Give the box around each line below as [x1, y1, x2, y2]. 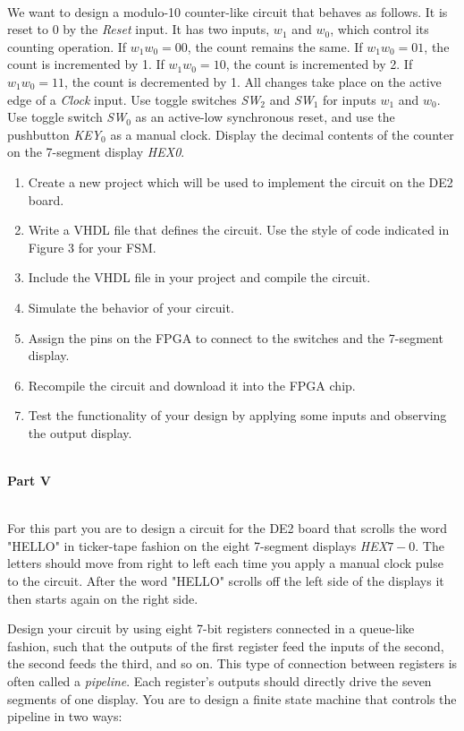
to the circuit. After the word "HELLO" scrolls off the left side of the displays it [7, 572, 444, 590]
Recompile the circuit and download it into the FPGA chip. [28, 375, 356, 394]
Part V [7, 471, 51, 490]
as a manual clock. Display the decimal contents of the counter [110, 125, 454, 143]
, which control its [330, 20, 429, 39]
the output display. [28, 423, 132, 442]
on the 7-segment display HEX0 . [7, 142, 185, 161]
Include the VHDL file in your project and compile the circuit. [28, 268, 371, 287]
